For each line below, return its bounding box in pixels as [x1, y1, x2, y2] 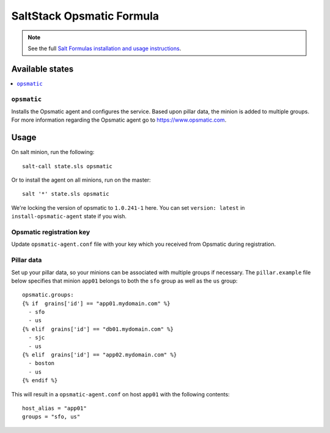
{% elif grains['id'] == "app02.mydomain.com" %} [22, 352, 177, 358]
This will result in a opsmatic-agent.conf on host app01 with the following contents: [11, 390, 230, 398]
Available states [11, 64, 74, 74]
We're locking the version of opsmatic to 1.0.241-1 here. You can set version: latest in [11, 204, 245, 211]
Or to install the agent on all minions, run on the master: [11, 176, 151, 183]
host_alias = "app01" [22, 404, 87, 412]
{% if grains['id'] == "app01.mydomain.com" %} [22, 300, 170, 307]
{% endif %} [22, 377, 58, 384]
